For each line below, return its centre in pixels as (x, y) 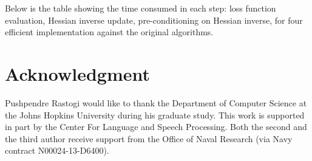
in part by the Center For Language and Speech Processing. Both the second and (156, 127)
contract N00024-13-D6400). (57, 150)
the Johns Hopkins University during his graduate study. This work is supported (155, 115)
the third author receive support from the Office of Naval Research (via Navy (149, 138)
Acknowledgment (77, 73)
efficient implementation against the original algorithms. (109, 32)
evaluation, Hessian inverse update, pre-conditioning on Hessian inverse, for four (154, 20)
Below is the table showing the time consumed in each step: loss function (141, 8)
